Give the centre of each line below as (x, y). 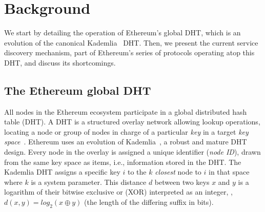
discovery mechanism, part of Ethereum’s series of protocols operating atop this (129, 52)
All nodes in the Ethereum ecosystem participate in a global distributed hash (126, 111)
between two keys (182, 182)
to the (137, 172)
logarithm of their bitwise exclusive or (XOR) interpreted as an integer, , (118, 192)
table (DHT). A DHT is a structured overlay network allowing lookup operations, (132, 122)
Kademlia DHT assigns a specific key (62, 172)
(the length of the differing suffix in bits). (149, 202)
